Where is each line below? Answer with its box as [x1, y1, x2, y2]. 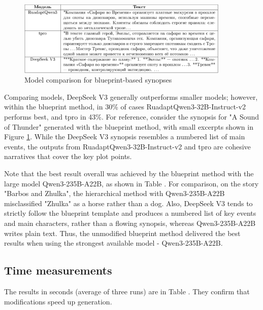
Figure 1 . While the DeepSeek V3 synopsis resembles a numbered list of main [4, 131, 245, 142]
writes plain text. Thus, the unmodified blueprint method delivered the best [4, 227, 241, 238]
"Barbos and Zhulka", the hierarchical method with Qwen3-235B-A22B [4, 188, 225, 199]
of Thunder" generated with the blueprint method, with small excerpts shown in [4, 121, 253, 132]
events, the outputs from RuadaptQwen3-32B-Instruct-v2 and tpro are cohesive [4, 141, 251, 151]
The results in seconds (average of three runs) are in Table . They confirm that [4, 286, 250, 296]
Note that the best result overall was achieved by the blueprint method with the [4, 168, 254, 178]
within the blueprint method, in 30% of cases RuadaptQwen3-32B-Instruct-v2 [4, 101, 246, 112]
